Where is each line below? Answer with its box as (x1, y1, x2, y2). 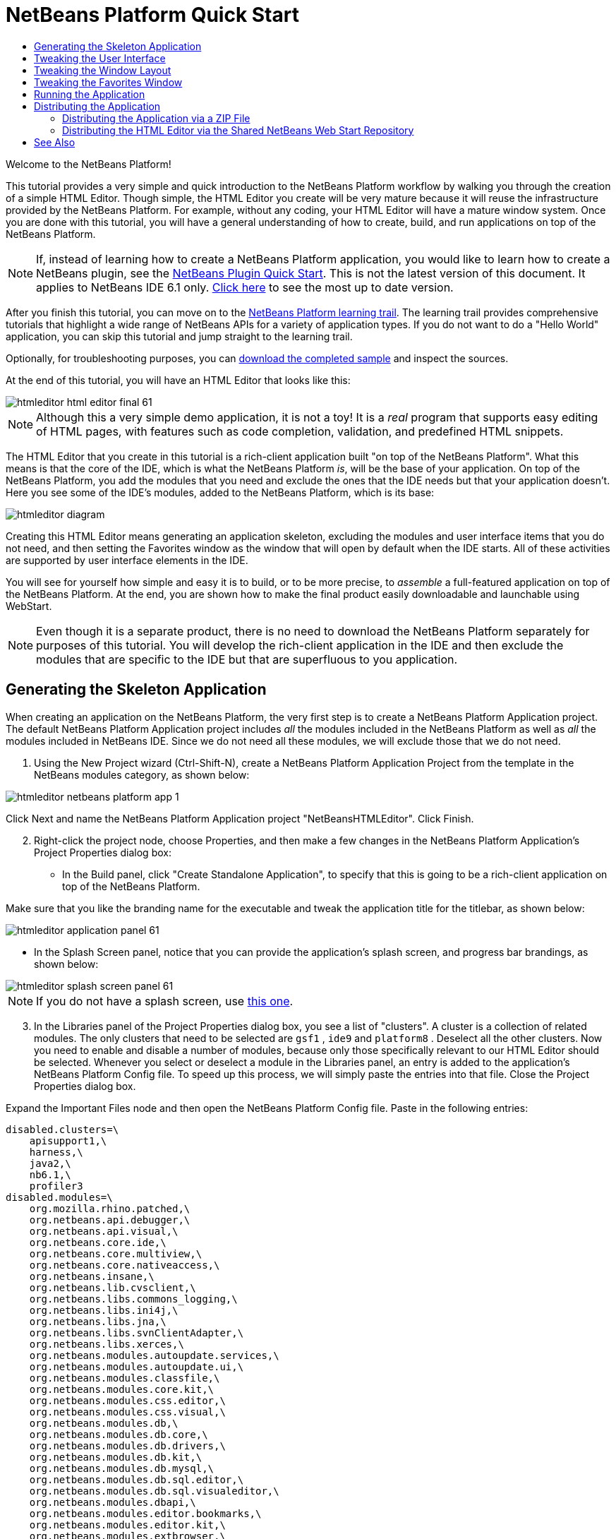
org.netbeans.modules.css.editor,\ (29, 1394, 226, 1406)
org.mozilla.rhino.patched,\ (29, 1202, 191, 1214)
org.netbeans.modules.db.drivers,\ (29, 1439, 226, 1451)
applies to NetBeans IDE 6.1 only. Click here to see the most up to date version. (36, 280, 454, 294)
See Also (34, 136, 76, 148)
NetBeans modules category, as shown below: (34, 768, 250, 781)
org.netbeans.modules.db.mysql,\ (29, 1462, 215, 1474)
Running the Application (34, 88, 145, 100)
